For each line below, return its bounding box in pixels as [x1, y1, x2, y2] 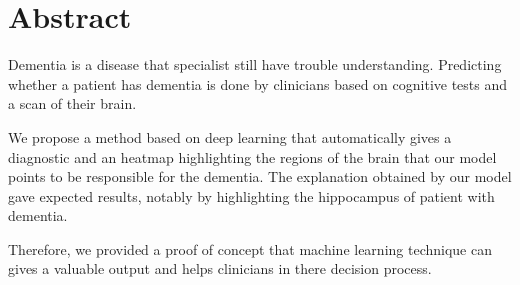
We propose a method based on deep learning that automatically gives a [8, 126, 452, 147]
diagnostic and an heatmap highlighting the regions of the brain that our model [8, 146, 497, 167]
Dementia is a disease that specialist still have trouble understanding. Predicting [8, 54, 502, 75]
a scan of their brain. [8, 93, 137, 114]
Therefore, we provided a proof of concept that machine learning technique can [8, 238, 492, 259]
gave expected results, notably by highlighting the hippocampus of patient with [8, 185, 495, 206]
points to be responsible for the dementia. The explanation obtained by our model [8, 166, 512, 187]
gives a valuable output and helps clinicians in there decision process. [8, 258, 432, 279]
